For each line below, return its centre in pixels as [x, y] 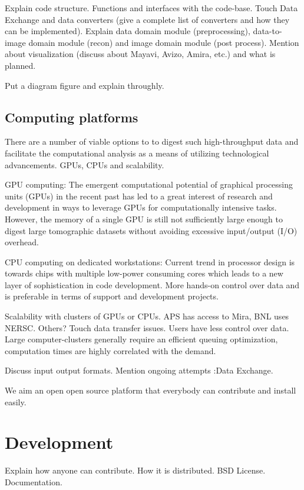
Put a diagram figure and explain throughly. [85, 85]
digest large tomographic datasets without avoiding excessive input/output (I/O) [151, 230]
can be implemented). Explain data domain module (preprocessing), [128, 31]
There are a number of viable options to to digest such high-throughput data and [152, 141]
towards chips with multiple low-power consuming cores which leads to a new [144, 273]
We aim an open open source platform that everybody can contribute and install [151, 390]
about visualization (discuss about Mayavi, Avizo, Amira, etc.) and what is [140, 54]
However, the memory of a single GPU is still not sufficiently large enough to [144, 219]
